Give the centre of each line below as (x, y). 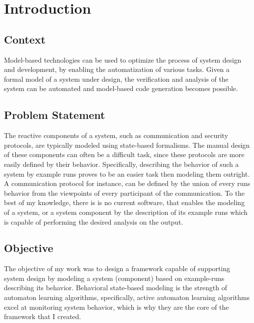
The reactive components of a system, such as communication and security (116, 135)
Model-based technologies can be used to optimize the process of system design (123, 59)
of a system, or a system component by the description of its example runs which (126, 212)
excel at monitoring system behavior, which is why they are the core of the (116, 307)
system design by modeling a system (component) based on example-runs (114, 278)
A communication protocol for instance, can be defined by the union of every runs (127, 183)
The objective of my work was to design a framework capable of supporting (117, 268)
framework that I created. (43, 316)
